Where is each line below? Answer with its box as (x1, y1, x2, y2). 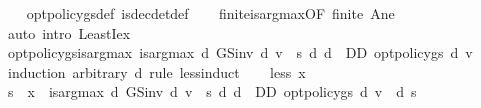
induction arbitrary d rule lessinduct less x (7, 61, 306, 82)
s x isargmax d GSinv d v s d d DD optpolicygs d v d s (7, 81, 417, 102)
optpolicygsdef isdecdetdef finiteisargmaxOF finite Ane (26, 3, 395, 23)
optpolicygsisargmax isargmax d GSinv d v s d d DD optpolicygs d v (7, 42, 473, 63)
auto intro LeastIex (7, 22, 131, 43)
